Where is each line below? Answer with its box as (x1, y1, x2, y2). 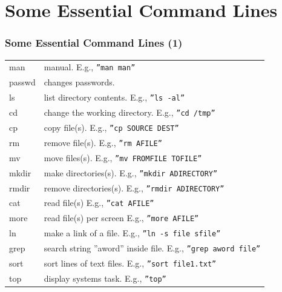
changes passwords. (44, 76, 115, 88)
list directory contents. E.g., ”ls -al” (44, 91, 185, 104)
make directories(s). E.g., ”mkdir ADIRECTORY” (44, 166, 218, 179)
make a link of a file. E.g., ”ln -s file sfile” (44, 227, 221, 239)
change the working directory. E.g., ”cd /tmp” (44, 106, 215, 118)
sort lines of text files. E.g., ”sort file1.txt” (44, 257, 217, 270)
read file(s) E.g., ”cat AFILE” (44, 196, 154, 209)
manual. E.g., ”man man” (44, 61, 136, 73)
